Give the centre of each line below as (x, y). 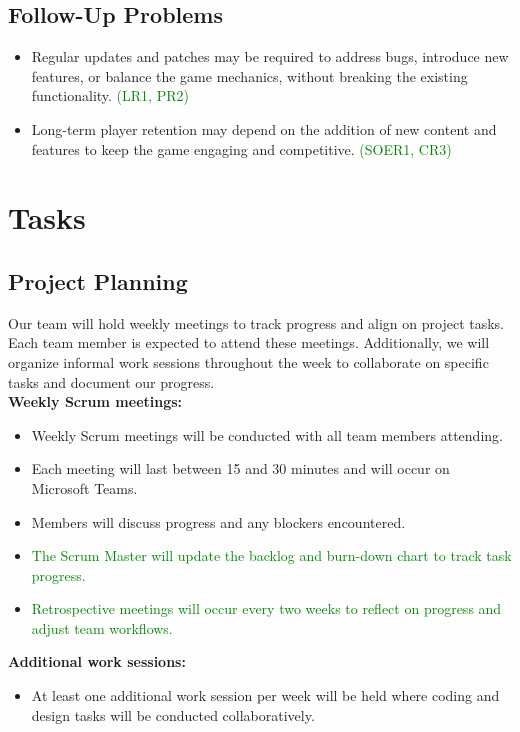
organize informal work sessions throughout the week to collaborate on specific (248, 361)
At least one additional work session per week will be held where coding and (265, 695)
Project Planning (98, 280)
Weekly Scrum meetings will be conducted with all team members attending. (267, 434)
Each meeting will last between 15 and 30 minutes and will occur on (240, 468)
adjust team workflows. (102, 627)
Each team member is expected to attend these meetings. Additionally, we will (249, 342)
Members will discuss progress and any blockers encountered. (218, 521)
